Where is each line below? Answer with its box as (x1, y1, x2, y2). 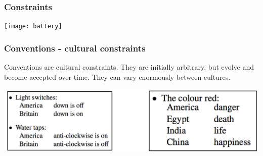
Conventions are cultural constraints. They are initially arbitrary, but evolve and (4, 62, 254, 72)
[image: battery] (4, 23, 62, 30)
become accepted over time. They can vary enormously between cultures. (4, 71, 231, 82)
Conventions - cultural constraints (4, 41, 146, 54)
